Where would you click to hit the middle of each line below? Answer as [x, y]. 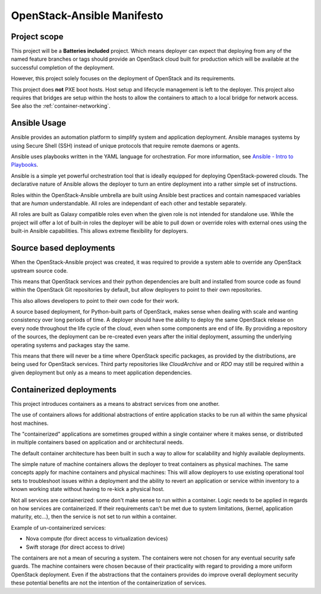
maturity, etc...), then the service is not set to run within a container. [94, 517]
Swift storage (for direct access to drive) [75, 547]
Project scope [37, 37]
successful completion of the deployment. [63, 67]
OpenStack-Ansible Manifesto [87, 15]
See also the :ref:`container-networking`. [61, 106]
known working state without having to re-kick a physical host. [88, 489]
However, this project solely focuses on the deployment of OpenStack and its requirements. [123, 79]
